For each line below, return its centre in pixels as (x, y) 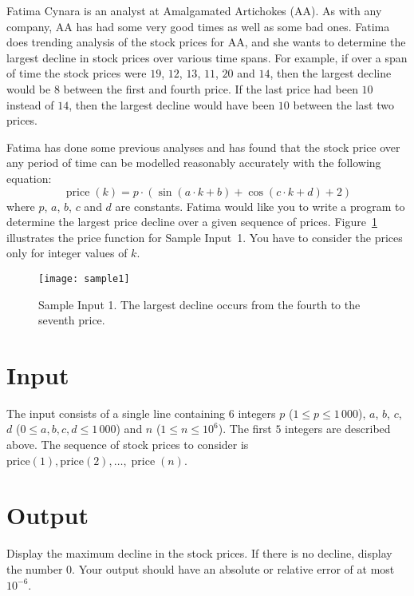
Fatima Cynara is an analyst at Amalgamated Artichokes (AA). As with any (194, 10)
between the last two (343, 104)
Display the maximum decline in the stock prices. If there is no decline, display (199, 553)
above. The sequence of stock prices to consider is (128, 445)
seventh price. (72, 320)
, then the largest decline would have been (172, 104)
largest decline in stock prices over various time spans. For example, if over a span (207, 57)
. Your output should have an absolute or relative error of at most (233, 568)
